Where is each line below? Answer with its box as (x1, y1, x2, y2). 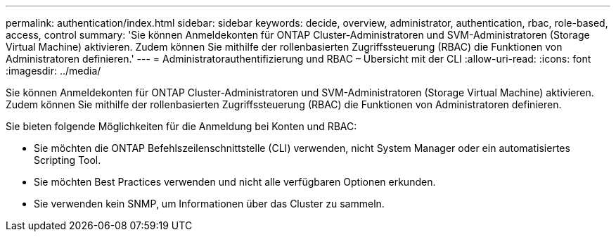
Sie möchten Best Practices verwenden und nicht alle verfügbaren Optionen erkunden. (34, 176, 436, 188)
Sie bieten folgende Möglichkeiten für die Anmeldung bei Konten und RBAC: (6, 120, 357, 132)
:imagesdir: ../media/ (6, 65, 101, 77)
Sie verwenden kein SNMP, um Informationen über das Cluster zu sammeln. (34, 198, 385, 210)
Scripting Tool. (34, 154, 101, 166)
